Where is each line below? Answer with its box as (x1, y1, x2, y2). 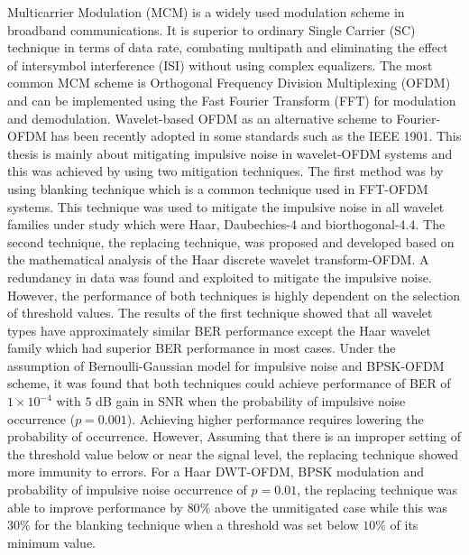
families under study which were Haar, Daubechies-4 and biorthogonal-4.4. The (7, 215, 446, 234)
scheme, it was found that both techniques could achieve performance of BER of (7, 374, 451, 393)
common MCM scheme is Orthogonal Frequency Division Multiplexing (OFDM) (7, 73, 451, 92)
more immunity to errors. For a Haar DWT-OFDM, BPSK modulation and (7, 462, 424, 481)
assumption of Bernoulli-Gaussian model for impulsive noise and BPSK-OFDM (7, 356, 445, 375)
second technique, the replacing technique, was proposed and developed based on (7, 232, 455, 251)
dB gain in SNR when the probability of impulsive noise (96, 392, 406, 411)
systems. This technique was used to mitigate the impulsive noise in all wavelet (7, 197, 445, 216)
